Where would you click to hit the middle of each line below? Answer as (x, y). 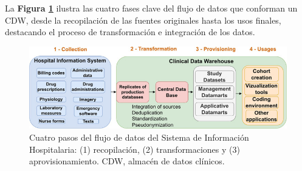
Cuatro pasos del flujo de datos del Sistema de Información (139, 137)
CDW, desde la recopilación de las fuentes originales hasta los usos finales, (143, 20)
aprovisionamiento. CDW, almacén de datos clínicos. (127, 161)
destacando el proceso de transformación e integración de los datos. (130, 32)
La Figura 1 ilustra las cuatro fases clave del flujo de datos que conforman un (151, 8)
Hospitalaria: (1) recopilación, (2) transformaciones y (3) (135, 149)
